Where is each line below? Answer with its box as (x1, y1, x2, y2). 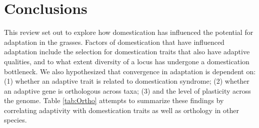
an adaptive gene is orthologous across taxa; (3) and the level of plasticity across (4, 85, 251, 96)
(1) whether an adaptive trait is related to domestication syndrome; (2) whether (4, 76, 249, 86)
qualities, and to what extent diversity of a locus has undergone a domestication (4, 56, 249, 66)
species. (4, 115, 27, 125)
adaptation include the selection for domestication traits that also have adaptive (4, 46, 250, 57)
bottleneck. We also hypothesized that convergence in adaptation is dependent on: (4, 66, 256, 76)
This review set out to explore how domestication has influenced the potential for (4, 27, 253, 37)
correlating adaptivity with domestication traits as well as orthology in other (4, 105, 239, 115)
